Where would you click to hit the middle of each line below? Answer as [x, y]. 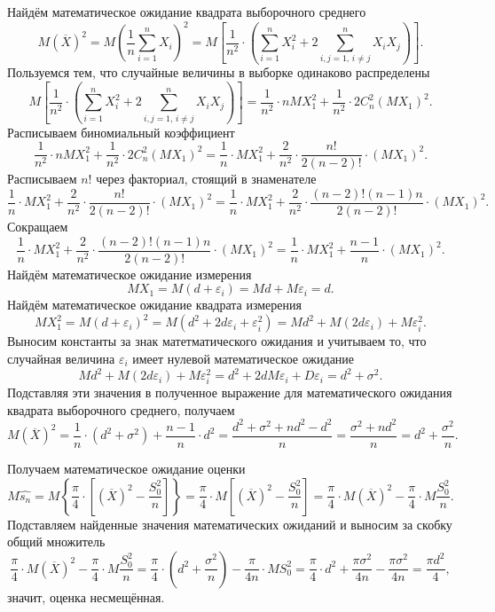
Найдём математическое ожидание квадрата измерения [154, 305]
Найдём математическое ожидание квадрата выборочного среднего [187, 12]
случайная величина [61, 359]
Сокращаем [38, 227]
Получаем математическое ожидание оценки [126, 469]
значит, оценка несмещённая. [86, 596]
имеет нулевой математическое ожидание [244, 359]
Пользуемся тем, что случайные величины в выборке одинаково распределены [219, 72]
